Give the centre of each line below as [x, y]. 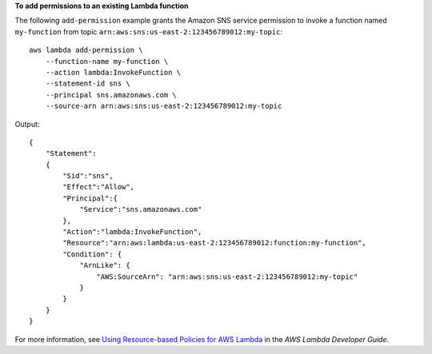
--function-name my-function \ [107, 61]
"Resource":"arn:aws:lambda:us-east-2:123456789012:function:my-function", [215, 243]
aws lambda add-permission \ [86, 50]
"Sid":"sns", [88, 176]
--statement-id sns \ [88, 84]
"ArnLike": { [105, 265]
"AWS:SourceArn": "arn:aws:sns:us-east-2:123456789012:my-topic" [227, 276]
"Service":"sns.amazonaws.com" [141, 209]
